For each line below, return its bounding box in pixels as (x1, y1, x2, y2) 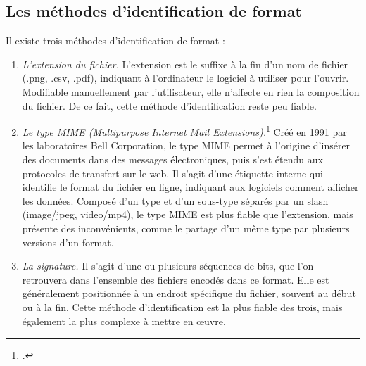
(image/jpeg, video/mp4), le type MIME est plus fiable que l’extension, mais (22, 207, 353, 222)
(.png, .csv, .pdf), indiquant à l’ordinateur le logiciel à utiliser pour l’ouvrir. (22, 70, 349, 85)
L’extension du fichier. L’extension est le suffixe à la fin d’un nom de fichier (22, 56, 348, 71)
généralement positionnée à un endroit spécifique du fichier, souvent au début (22, 286, 356, 301)
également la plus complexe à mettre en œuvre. (22, 313, 226, 328)
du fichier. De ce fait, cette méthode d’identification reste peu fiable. (22, 98, 317, 113)
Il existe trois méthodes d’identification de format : (6, 33, 225, 48)
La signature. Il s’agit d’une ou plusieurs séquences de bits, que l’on (22, 258, 314, 273)
